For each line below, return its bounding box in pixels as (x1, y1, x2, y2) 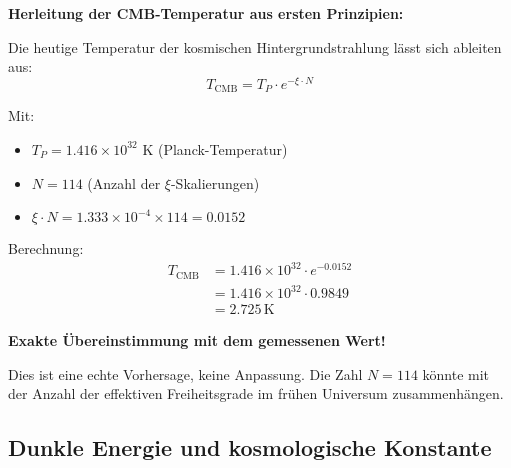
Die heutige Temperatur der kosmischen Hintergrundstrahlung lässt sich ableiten (8, 36, 502, 57)
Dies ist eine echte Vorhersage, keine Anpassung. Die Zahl (8, 363, 363, 384)
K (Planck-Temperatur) (142, 138, 288, 159)
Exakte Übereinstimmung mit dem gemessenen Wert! (8, 330, 386, 351)
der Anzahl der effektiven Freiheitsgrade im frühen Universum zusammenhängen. (8, 383, 504, 404)
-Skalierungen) (170, 172, 260, 193)
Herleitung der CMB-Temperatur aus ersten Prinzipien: (8, 3, 404, 23)
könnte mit (422, 363, 490, 384)
